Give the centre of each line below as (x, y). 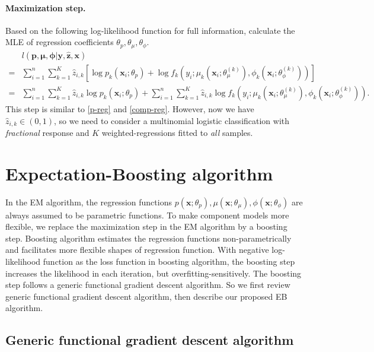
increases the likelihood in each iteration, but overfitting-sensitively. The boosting (154, 273)
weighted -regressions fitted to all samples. (177, 132)
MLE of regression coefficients (60, 42)
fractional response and (47, 132)
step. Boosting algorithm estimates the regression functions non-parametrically (148, 238)
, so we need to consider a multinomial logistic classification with (172, 120)
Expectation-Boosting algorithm (139, 173)
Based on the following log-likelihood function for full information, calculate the (150, 30)
